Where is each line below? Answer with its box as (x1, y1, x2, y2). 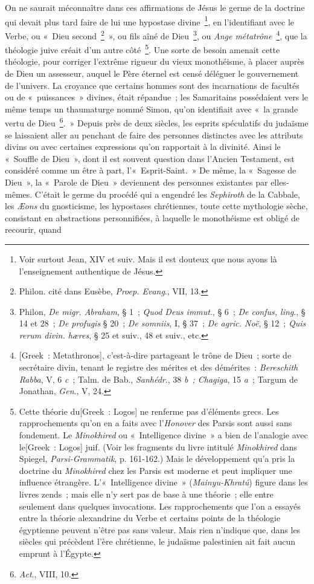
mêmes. (5, 187, 33, 200)
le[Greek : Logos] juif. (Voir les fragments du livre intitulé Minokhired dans (19, 440, 298, 453)
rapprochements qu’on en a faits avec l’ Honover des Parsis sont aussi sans (19, 417, 292, 429)
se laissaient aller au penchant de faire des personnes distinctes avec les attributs (5, 128, 303, 141)
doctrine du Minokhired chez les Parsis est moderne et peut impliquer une (19, 464, 292, 476)
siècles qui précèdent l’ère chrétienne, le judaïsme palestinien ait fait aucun (19, 535, 296, 548)
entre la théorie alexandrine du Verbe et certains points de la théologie (19, 511, 281, 524)
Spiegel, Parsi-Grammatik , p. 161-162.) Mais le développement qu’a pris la (19, 452, 295, 465)
